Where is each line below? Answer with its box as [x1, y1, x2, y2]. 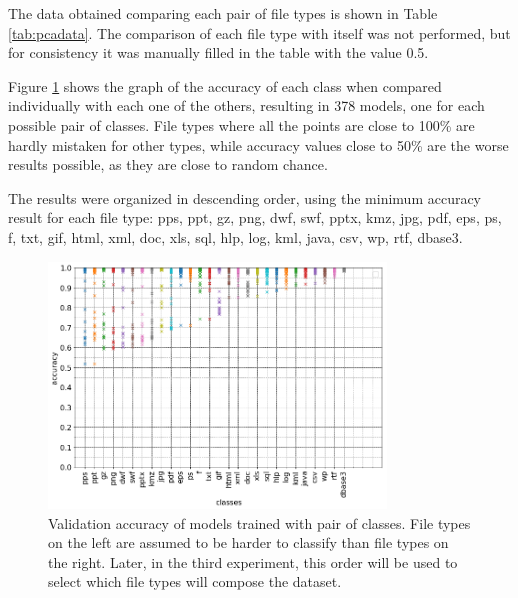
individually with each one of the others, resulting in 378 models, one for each [8, 95, 485, 116]
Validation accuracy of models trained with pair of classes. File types [48, 512, 471, 533]
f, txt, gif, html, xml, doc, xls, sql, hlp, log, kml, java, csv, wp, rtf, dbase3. [8, 226, 463, 247]
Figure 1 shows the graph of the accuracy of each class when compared [8, 75, 442, 96]
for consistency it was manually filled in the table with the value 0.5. [8, 42, 429, 63]
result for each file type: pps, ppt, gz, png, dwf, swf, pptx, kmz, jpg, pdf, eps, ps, [8, 207, 502, 228]
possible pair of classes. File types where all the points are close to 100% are [8, 114, 475, 135]
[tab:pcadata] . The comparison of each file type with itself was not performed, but [8, 22, 511, 43]
